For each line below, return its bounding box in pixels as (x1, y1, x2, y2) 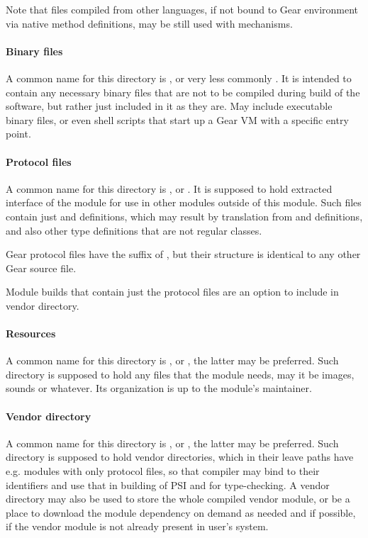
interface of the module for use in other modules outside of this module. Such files (6, 195, 362, 210)
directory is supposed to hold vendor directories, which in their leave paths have (6, 449, 354, 464)
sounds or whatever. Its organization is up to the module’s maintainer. (6, 381, 312, 396)
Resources (6, 326, 56, 341)
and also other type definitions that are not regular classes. (6, 223, 262, 237)
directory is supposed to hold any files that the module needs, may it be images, (6, 366, 355, 381)
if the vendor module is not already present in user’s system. (6, 519, 269, 534)
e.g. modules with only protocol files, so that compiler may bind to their (6, 464, 320, 478)
